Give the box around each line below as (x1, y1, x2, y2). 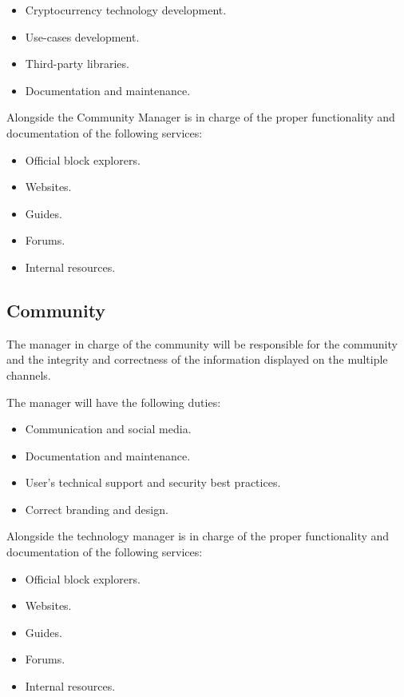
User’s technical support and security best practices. (25, 474, 281, 491)
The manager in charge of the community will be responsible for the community (6, 335, 398, 352)
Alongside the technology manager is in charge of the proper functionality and (6, 528, 390, 544)
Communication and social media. (25, 420, 192, 437)
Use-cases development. (25, 28, 140, 45)
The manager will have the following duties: (6, 393, 221, 410)
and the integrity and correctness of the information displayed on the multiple (6, 351, 388, 368)
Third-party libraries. (25, 55, 129, 72)
